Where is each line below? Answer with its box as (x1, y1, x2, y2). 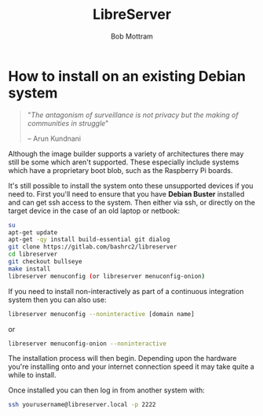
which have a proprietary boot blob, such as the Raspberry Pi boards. (8, 165, 233, 175)
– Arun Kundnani (27, 134, 82, 143)
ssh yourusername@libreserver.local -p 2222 (8, 401, 156, 409)
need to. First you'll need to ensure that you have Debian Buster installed (8, 189, 245, 198)
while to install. (8, 370, 57, 380)
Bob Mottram (111, 31, 153, 41)
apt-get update (8, 228, 58, 237)
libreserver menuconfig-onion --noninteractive (8, 340, 167, 348)
